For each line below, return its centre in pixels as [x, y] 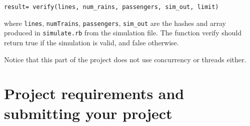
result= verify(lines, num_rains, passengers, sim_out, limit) [111, 7]
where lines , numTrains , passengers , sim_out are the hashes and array [115, 23]
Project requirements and [94, 93]
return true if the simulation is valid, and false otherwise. [91, 42]
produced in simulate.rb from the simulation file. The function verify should [123, 33]
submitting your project [88, 113]
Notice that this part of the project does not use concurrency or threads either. [125, 59]
